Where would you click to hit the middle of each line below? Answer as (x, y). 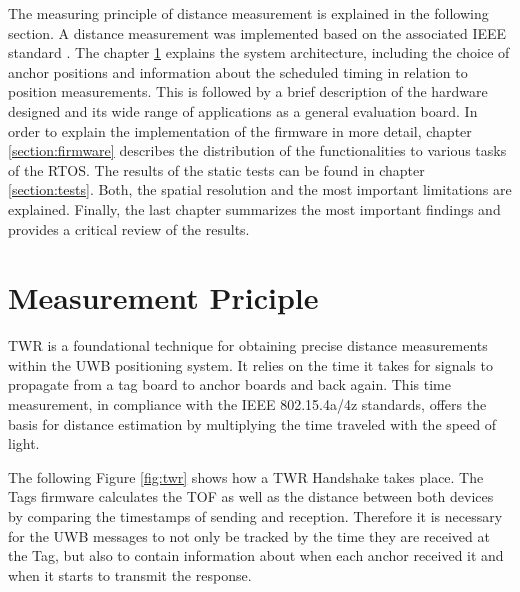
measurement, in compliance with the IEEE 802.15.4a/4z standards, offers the (247, 404)
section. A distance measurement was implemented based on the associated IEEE (257, 32)
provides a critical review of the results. (129, 228)
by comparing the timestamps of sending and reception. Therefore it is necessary (255, 516)
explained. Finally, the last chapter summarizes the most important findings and (254, 208)
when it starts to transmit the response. (130, 574)
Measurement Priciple (163, 297)
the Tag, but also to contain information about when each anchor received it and (256, 555)
